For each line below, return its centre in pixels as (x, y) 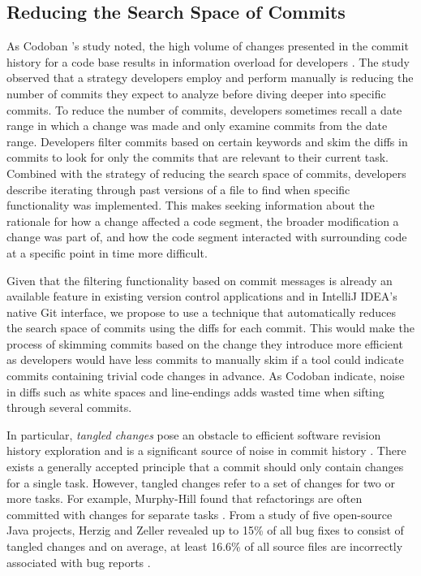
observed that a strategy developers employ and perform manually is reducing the (210, 78)
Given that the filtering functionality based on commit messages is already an (200, 280)
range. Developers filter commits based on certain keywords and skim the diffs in (207, 141)
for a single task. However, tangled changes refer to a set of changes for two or (201, 482)
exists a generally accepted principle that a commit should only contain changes (205, 467)
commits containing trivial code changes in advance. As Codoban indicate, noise (206, 376)
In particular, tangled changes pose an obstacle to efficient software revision (194, 434)
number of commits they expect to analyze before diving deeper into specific (196, 93)
